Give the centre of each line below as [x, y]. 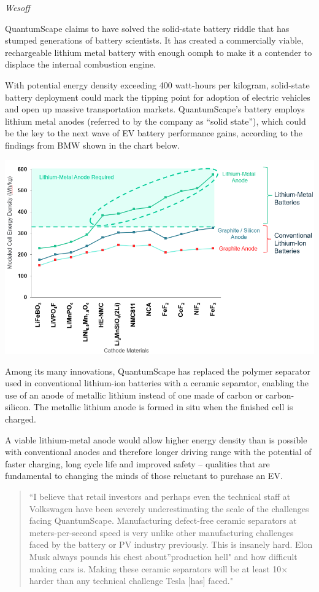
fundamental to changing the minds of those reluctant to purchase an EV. [144, 476]
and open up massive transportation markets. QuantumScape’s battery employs [155, 109]
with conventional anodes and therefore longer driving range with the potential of [158, 452]
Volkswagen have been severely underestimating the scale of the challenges [169, 508]
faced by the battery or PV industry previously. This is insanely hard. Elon [171, 544]
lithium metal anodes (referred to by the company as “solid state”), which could [156, 121]
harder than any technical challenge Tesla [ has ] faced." [131, 581]
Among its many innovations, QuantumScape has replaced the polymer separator [158, 371]
